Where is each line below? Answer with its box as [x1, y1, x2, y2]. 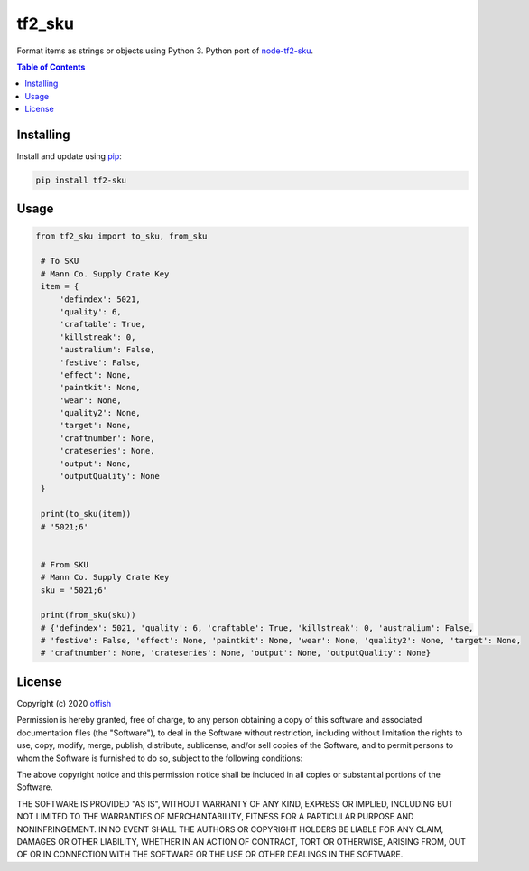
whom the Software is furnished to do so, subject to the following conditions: [16, 753, 303, 763]
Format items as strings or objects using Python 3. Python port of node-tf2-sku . [16, 45, 314, 56]
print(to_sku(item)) [41, 509, 132, 520]
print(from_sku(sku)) [41, 610, 136, 621]
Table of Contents [16, 61, 86, 72]
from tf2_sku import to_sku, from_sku [35, 230, 208, 241]
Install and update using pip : [16, 151, 122, 162]
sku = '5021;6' [41, 585, 108, 595]
